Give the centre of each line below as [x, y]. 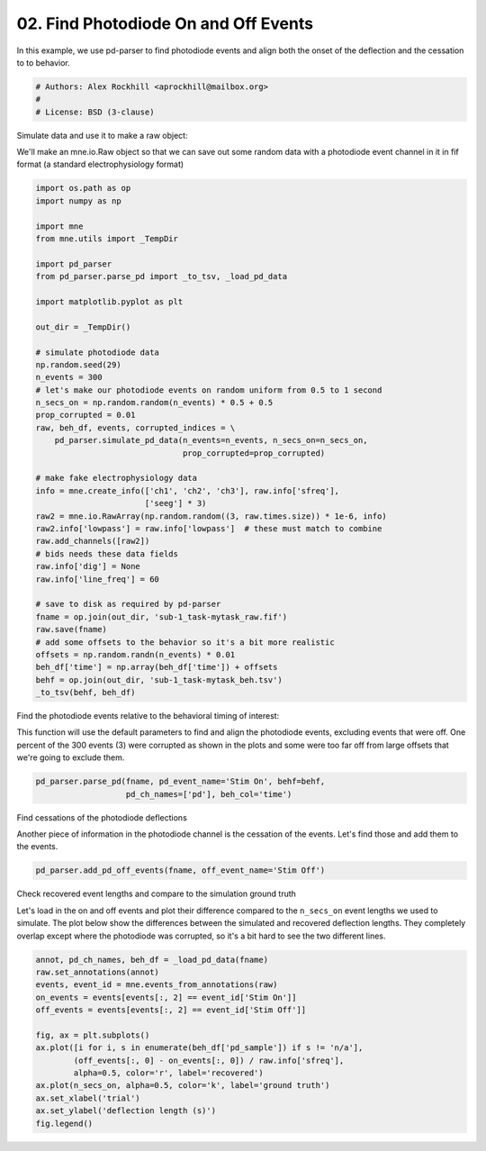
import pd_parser [74, 264]
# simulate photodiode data [97, 352]
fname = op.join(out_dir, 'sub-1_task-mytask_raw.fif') [162, 616]
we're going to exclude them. [71, 757]
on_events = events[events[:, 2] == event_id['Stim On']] [166, 997]
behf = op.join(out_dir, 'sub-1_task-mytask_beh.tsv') [159, 680]
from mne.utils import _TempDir [107, 239]
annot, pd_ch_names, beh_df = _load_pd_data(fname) [152, 960]
